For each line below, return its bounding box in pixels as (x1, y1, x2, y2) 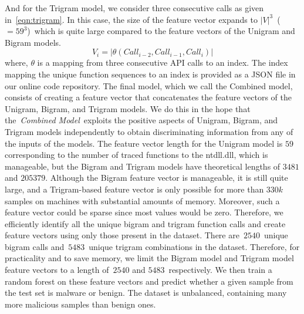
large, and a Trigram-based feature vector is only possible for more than (5, 183, 264, 195)
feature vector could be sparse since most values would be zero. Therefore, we (5, 206, 283, 218)
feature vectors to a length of (5, 264, 109, 276)
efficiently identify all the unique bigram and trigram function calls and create (5, 217, 286, 229)
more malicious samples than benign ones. (5, 298, 156, 310)
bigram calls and (5, 240, 65, 252)
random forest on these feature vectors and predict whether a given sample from (5, 275, 293, 287)
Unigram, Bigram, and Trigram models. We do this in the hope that (5, 102, 251, 114)
